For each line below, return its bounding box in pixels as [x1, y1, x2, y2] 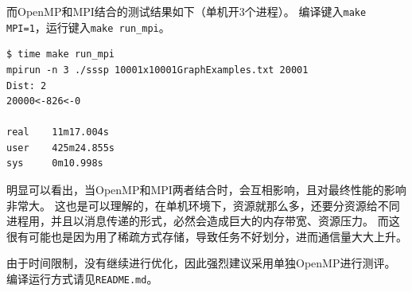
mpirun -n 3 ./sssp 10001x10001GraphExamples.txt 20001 [6, 64, 309, 76]
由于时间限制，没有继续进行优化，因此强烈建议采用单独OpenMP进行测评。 [6, 255, 396, 271]
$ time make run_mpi [6, 49, 115, 60]
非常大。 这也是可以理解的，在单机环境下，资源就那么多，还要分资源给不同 [6, 197, 400, 213]
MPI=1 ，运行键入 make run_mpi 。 [6, 18, 170, 35]
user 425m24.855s [6, 142, 115, 154]
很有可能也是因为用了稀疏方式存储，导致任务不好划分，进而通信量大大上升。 [6, 228, 407, 244]
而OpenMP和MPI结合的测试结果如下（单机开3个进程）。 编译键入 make [6, 3, 367, 19]
